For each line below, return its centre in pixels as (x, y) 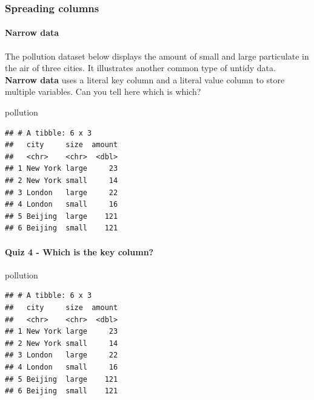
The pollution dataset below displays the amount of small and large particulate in (157, 56)
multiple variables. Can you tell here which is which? (103, 91)
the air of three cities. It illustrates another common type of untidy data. (140, 68)
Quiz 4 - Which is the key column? (79, 251)
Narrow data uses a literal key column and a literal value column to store (145, 79)
